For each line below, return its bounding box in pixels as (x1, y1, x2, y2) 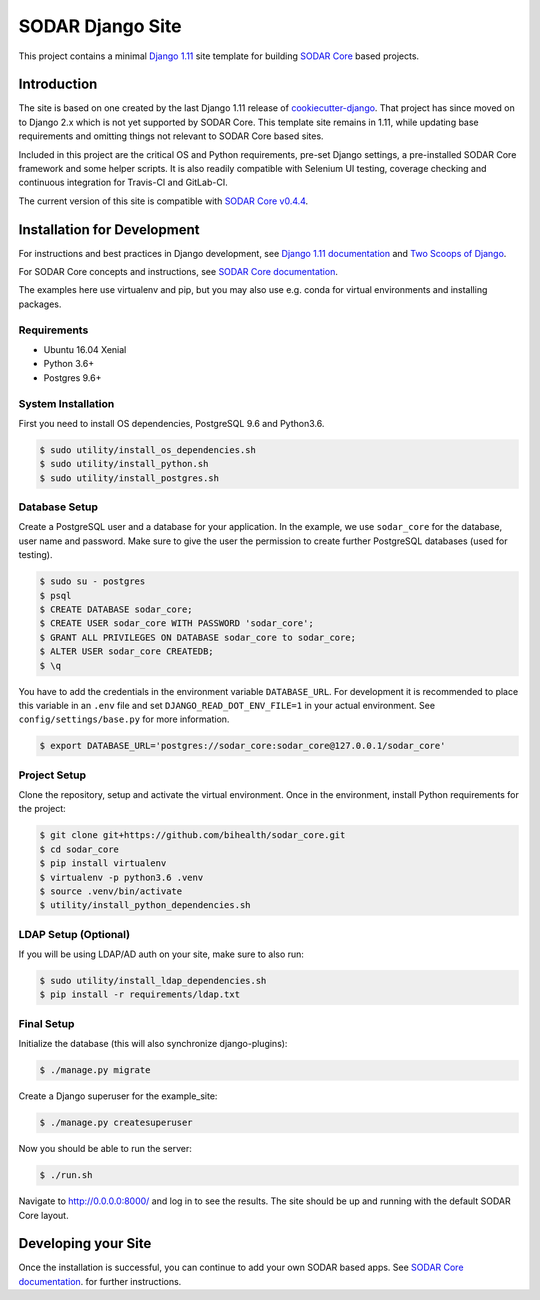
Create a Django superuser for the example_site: (18, 1090, 218, 1102)
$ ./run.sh (39, 1170, 93, 1181)
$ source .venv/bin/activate (39, 885, 183, 897)
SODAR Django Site (18, 15, 182, 37)
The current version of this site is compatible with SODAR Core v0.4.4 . (18, 195, 309, 207)
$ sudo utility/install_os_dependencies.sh (39, 444, 257, 455)
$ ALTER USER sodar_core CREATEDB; (39, 646, 214, 657)
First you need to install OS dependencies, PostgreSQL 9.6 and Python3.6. (18, 417, 325, 429)
